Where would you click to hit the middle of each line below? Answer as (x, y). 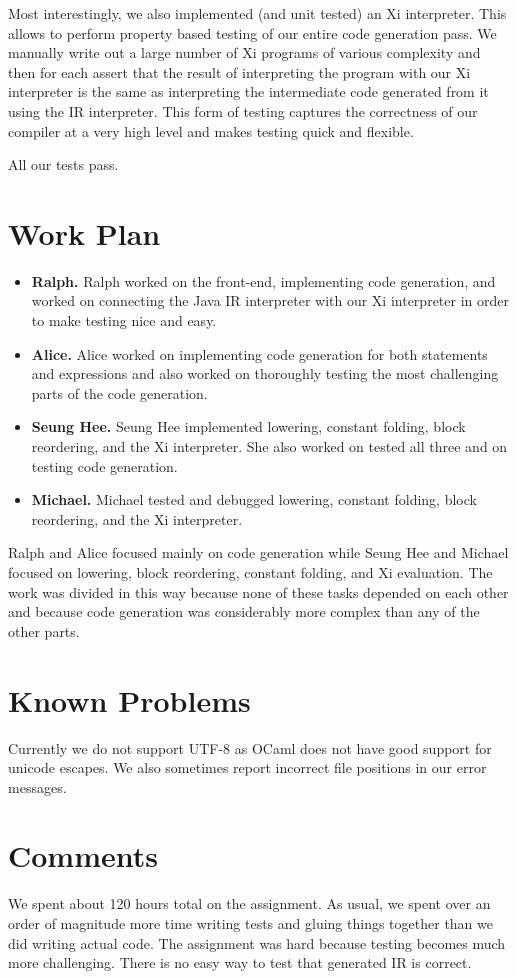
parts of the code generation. (119, 392)
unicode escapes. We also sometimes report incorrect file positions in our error (247, 767)
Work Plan (84, 232)
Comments (83, 855)
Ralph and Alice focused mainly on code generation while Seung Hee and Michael (258, 552)
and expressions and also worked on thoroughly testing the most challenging (265, 373)
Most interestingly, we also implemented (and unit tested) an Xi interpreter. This (257, 13)
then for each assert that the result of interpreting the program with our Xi (239, 71)
